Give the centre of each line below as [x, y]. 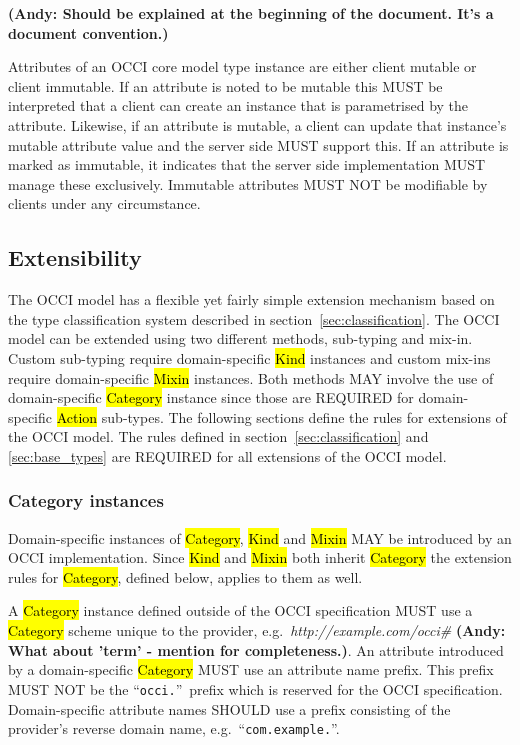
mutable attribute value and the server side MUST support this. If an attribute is [258, 144]
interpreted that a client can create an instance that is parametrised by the [238, 105]
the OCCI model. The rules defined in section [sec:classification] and [218, 436]
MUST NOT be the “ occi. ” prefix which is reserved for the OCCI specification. [255, 688]
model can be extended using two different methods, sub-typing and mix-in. [240, 338]
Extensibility [75, 257]
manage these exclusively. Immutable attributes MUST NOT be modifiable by [248, 183]
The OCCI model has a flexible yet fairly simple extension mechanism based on [251, 299]
